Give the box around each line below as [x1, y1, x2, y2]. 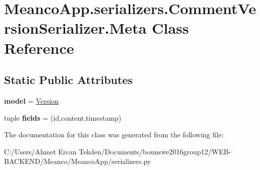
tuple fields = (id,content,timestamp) [4, 112, 122, 123]
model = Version [4, 95, 59, 106]
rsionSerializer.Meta [4, 18, 147, 38]
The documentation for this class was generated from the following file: [4, 129, 224, 140]
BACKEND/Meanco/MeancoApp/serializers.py [4, 156, 151, 166]
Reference [4, 37, 74, 58]
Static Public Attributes [4, 72, 133, 88]
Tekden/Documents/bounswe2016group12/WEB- [79, 146, 231, 156]
